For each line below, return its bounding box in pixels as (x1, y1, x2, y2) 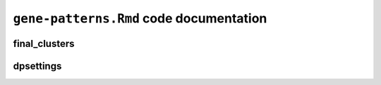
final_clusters (13, 37, 75, 49)
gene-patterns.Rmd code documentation (13, 11, 267, 26)
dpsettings (13, 60, 62, 72)
